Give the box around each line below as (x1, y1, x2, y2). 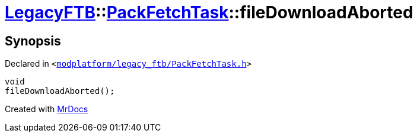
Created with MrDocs (5, 104, 88, 115)
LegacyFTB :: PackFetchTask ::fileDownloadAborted (5, 2, 413, 22)
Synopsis (5, 33, 61, 48)
